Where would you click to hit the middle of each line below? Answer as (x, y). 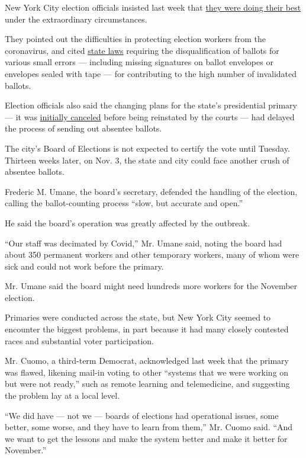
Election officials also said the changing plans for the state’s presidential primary (151, 105)
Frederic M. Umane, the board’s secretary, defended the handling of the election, (151, 191)
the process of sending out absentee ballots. (83, 128)
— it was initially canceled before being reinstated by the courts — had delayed (150, 116)
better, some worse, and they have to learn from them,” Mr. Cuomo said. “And (149, 427)
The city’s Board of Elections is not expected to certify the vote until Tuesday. (147, 148)
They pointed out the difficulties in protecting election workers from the (135, 39)
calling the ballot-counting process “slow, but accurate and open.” (124, 203)
